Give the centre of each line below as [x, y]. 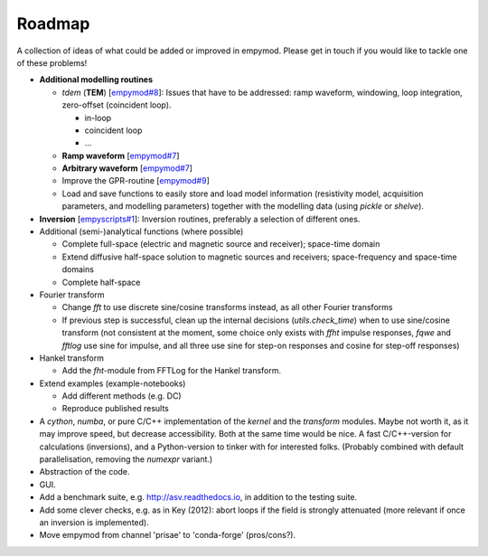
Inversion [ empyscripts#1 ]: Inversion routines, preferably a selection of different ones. [200, 219]
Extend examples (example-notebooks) [113, 383]
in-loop [98, 118]
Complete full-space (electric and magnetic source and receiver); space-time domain [221, 244]
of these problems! [52, 62]
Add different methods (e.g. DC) [122, 396]
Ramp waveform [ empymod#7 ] [121, 155]
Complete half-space [101, 282]
